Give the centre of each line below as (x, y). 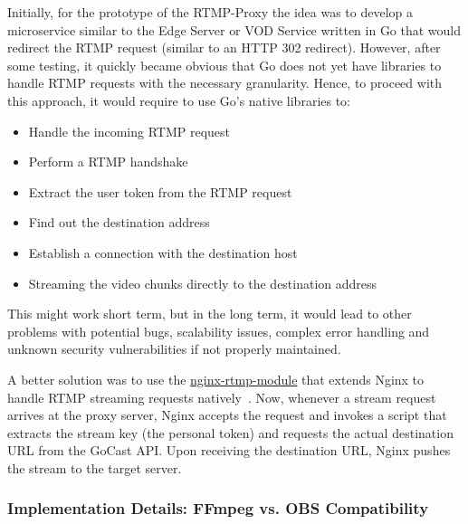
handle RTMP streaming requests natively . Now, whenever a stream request (222, 397)
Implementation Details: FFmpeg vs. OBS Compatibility (218, 508)
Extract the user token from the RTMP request (160, 191)
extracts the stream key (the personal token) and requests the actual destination (230, 432)
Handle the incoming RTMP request (129, 131)
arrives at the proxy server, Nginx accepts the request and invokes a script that (227, 415)
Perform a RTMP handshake (108, 162)
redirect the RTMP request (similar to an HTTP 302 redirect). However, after (224, 48)
